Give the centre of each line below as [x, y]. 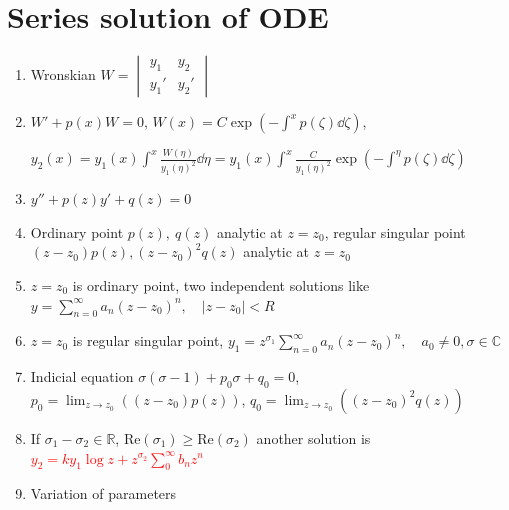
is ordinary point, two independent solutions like [221, 284]
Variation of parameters [103, 493]
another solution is [313, 437]
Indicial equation [82, 376]
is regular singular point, [148, 340]
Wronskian [63, 74]
